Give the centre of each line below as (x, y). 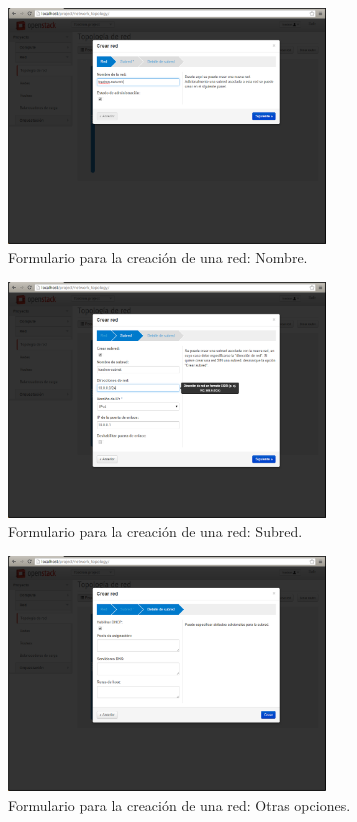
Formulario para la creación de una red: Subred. (155, 531)
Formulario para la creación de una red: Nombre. (158, 257)
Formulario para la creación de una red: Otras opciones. (179, 805)
